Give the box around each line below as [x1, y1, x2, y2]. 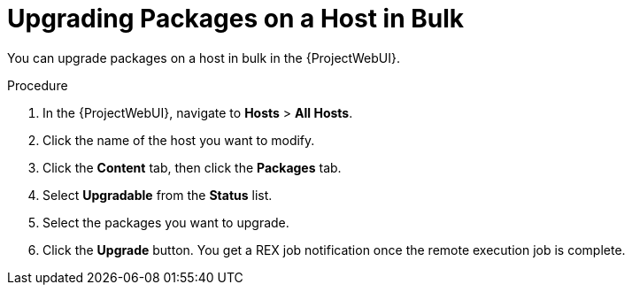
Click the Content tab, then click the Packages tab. [42, 159, 342, 175]
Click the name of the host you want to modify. [42, 132, 315, 148]
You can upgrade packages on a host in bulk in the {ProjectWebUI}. [7, 50, 401, 65]
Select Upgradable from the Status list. [42, 187, 273, 203]
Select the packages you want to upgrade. [42, 214, 289, 230]
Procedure [7, 77, 68, 93]
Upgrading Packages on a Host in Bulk [7, 4, 465, 34]
